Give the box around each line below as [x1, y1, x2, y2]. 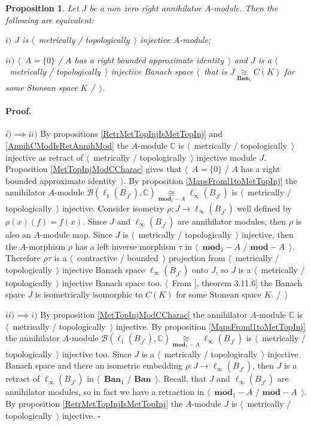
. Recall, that [158, 372, 207, 385]
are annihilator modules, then [178, 214, 286, 227]
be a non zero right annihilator [89, 2, 202, 14]
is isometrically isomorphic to [35, 288, 143, 301]
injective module [196, 151, 257, 163]
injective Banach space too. [62, 276, 162, 289]
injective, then [241, 228, 294, 240]
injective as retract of [5, 151, 84, 163]
